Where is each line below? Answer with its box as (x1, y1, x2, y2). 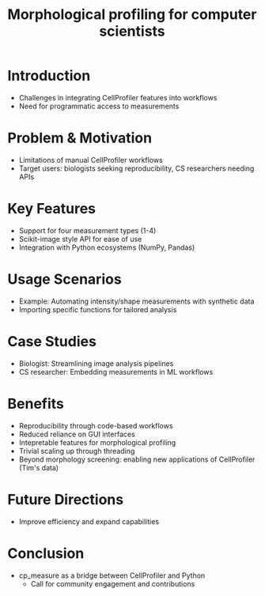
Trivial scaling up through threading (18, 446, 135, 455)
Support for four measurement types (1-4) (18, 225, 157, 235)
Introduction (7, 67, 91, 85)
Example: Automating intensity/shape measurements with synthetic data (18, 296, 255, 306)
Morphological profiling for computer (7, 6, 257, 24)
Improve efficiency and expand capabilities (18, 516, 160, 526)
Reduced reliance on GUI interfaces (18, 429, 135, 439)
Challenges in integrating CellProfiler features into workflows (18, 92, 218, 102)
